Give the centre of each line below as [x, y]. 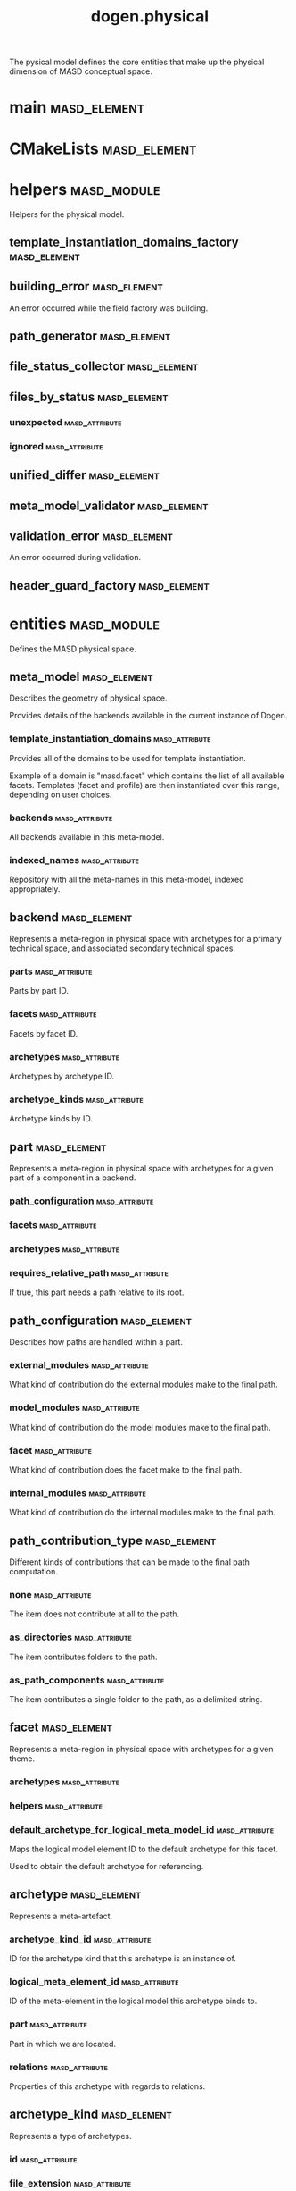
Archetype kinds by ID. [51, 1119]
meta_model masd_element [81, 677]
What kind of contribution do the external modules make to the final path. [144, 1385]
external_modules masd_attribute [79, 1364]
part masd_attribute [48, 2024]
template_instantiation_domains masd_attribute [110, 739]
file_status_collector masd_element [104, 367]
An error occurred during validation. [75, 558]
